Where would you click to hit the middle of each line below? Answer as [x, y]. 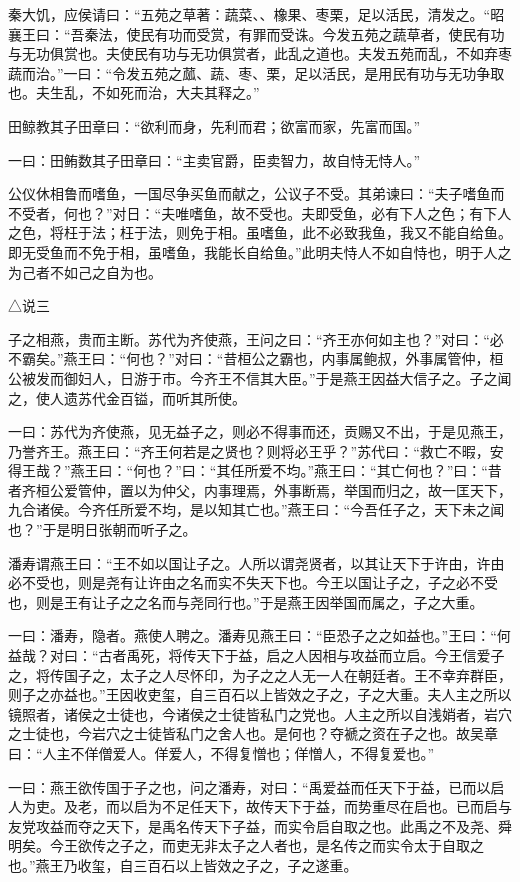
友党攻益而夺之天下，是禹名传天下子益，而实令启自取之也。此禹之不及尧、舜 [260, 825]
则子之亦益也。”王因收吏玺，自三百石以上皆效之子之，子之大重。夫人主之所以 [260, 694]
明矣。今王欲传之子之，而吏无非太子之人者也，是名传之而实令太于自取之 [246, 845]
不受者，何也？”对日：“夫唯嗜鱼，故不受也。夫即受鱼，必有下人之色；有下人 [260, 212]
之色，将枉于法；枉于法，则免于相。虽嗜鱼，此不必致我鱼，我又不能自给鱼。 [260, 232]
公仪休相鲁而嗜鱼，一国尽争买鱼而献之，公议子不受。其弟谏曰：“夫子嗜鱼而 [256, 193]
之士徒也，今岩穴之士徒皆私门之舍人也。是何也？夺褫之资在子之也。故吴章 [253, 733]
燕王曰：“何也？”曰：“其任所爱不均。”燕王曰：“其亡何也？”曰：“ [279, 470]
